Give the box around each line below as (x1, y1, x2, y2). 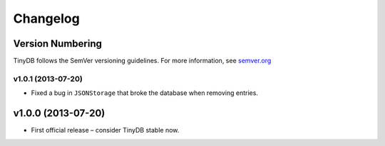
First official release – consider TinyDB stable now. (31, 126, 180, 135)
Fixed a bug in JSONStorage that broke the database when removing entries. (31, 89, 258, 97)
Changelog (13, 11, 80, 26)
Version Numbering (13, 38, 103, 50)
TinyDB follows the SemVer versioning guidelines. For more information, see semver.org (13, 57, 272, 65)
